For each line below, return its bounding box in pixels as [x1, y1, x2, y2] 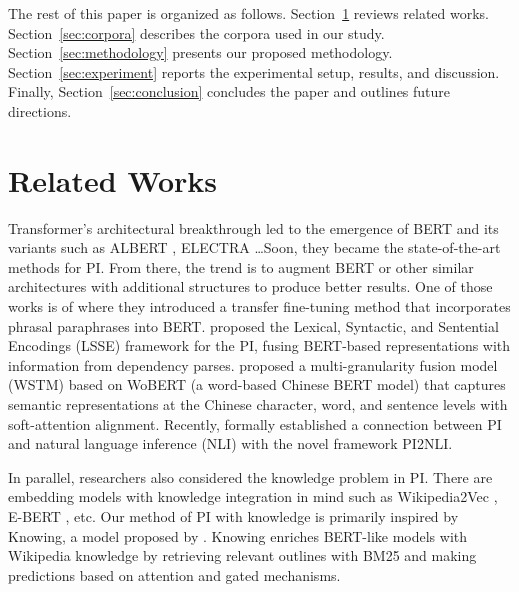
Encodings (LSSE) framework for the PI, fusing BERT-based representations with [8, 335, 511, 356]
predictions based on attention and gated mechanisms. [8, 564, 341, 585]
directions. [8, 100, 72, 121]
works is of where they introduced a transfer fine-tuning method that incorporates [8, 296, 511, 317]
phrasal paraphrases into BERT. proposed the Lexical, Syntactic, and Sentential [8, 315, 499, 336]
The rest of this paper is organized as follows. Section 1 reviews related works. [8, 3, 490, 23]
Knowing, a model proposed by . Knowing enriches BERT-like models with [8, 525, 468, 546]
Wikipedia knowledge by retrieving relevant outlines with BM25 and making [8, 545, 477, 566]
